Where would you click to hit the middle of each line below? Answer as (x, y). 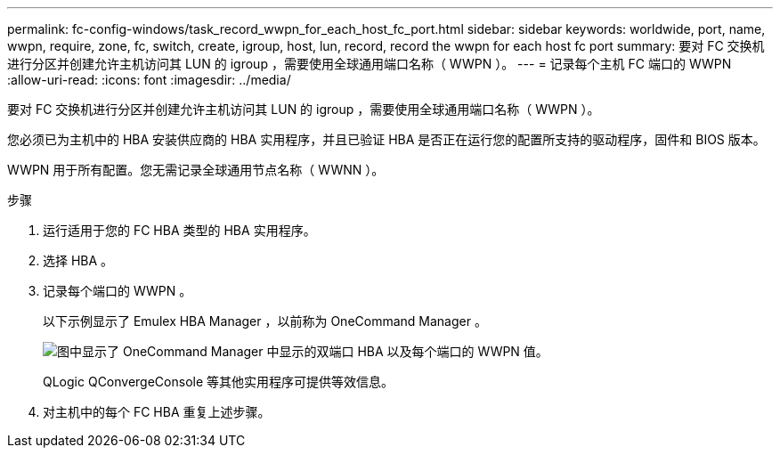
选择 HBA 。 (78, 260)
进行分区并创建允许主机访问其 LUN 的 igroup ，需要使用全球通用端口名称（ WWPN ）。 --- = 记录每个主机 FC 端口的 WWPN (370, 64)
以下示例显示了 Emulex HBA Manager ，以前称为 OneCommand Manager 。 (265, 321)
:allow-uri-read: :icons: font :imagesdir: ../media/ (149, 80)
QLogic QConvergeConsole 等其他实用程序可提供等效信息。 (219, 382)
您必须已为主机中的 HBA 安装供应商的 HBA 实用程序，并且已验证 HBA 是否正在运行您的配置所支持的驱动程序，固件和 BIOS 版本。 (386, 139)
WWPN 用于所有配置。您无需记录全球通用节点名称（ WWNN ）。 (196, 170)
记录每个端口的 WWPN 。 (118, 291)
